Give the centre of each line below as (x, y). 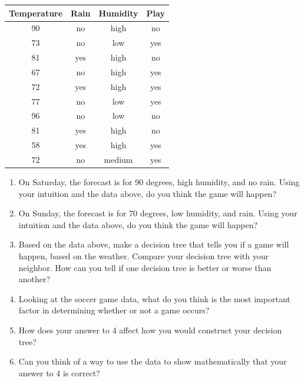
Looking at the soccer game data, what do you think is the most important (154, 298)
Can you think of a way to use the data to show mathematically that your (153, 361)
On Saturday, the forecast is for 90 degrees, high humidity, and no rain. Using (159, 182)
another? (34, 279)
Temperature (36, 13)
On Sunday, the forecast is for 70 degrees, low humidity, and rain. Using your (158, 213)
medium (118, 159)
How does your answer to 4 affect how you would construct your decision (150, 330)
